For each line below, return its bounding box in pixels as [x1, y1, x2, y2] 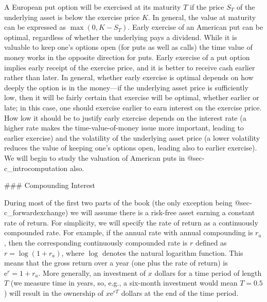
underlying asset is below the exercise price [4, 11, 140, 22]
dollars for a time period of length [154, 267, 262, 278]
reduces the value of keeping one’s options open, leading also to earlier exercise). [4, 142, 257, 153]
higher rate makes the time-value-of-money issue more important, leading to [4, 122, 244, 133]
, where [61, 247, 84, 258]
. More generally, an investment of [38, 267, 146, 278]
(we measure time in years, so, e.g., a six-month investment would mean [10, 277, 238, 288]
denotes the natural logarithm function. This [102, 247, 243, 258]
